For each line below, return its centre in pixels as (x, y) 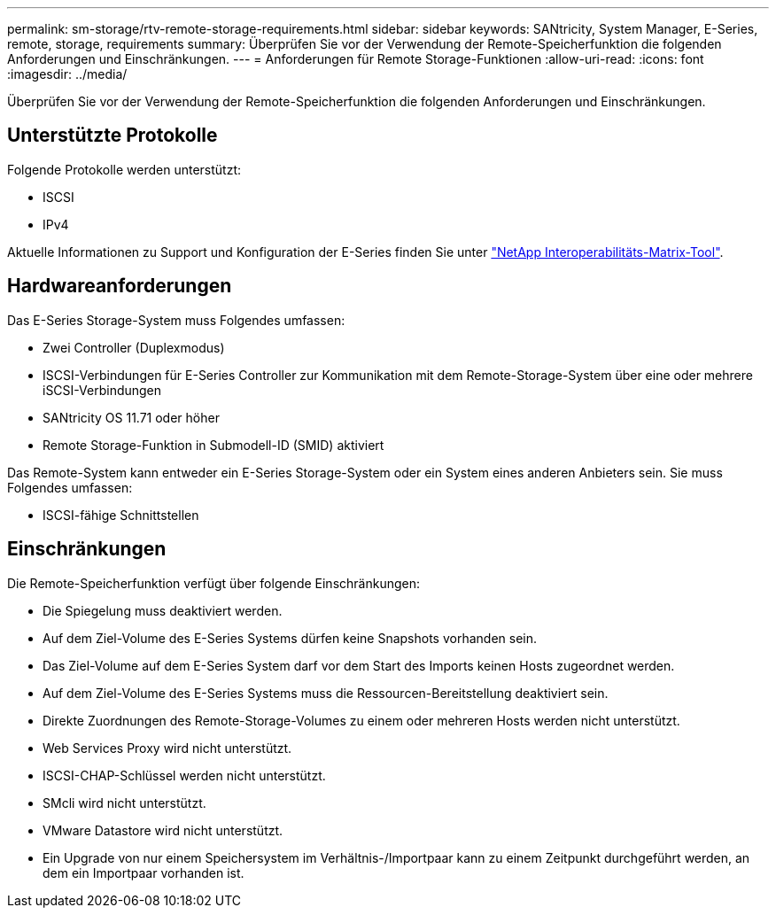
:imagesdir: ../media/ (67, 74)
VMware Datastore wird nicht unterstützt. (163, 830)
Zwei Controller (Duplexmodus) (134, 347)
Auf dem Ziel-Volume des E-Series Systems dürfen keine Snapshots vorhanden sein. (290, 638)
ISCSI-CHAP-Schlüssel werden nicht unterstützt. (184, 775)
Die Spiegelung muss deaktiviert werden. (163, 610)
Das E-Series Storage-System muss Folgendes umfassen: (176, 320)
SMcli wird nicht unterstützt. (124, 803)
